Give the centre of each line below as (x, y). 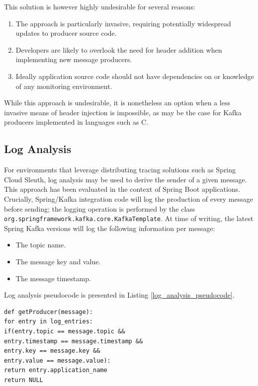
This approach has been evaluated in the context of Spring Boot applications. (122, 189)
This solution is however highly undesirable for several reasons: (100, 6)
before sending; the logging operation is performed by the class (100, 208)
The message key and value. (58, 261)
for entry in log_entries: (48, 322)
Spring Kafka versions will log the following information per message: (110, 228)
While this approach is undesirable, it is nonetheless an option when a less (117, 103)
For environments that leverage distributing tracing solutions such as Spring (120, 170)
